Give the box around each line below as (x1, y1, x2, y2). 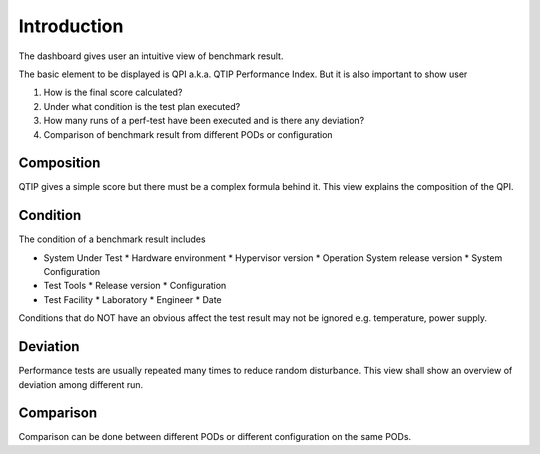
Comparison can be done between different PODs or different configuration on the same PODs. (18, 431, 412, 443)
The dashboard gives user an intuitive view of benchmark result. (18, 50, 284, 62)
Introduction (18, 15, 124, 37)
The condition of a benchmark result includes (18, 233, 206, 245)
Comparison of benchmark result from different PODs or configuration (43, 128, 334, 140)
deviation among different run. (18, 378, 144, 390)
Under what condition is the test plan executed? (43, 100, 241, 112)
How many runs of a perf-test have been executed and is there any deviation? (43, 115, 365, 127)
